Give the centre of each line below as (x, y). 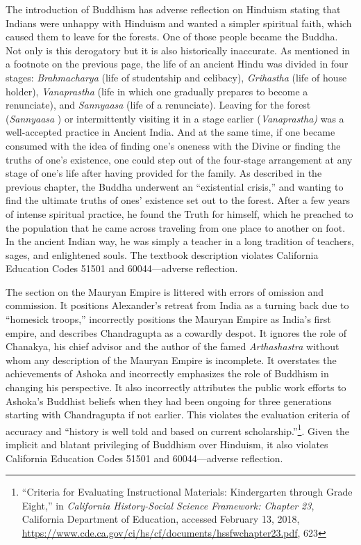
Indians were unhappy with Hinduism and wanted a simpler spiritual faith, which (179, 23)
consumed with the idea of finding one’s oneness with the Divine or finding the (173, 145)
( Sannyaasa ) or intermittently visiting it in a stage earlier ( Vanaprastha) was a (175, 118)
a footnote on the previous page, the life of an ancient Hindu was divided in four (177, 64)
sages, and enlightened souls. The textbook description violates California (162, 254)
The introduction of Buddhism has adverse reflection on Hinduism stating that (173, 9)
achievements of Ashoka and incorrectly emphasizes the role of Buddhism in (167, 373)
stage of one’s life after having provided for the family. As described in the (164, 173)
